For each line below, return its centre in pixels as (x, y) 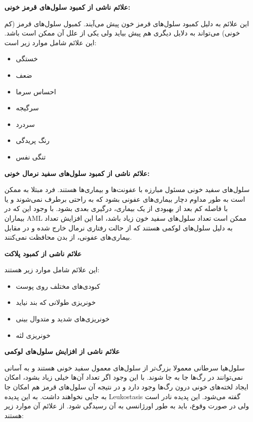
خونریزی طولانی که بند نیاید (56, 302)
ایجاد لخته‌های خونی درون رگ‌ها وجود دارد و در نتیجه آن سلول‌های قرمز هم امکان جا (126, 387)
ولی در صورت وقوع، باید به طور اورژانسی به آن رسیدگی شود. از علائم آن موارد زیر (127, 406)
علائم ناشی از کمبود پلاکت (43, 253)
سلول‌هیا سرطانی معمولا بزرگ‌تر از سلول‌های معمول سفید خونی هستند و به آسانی (125, 367)
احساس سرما (36, 91)
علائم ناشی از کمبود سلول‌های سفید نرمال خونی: (77, 173)
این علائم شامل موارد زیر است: (51, 42)
